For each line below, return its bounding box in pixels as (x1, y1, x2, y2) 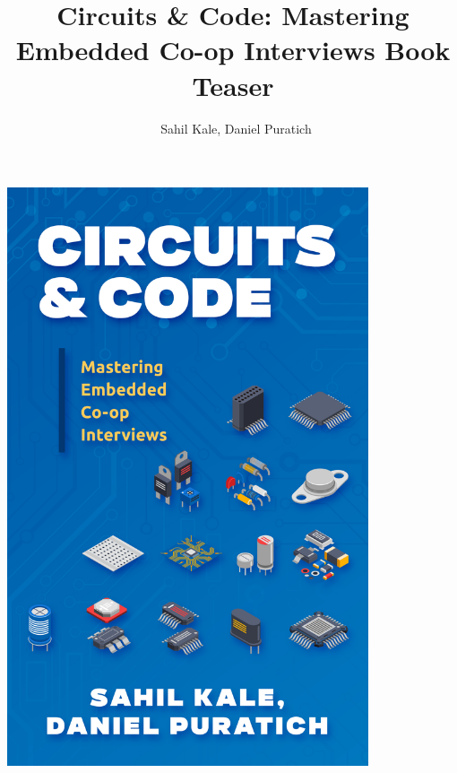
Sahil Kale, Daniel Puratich (160, 118, 312, 137)
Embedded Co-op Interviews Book (15, 31, 451, 68)
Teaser (192, 66, 274, 103)
